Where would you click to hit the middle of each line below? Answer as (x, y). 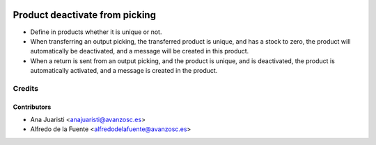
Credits (25, 88)
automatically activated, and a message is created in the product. (124, 71)
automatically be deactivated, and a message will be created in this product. (140, 51)
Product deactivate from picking (85, 15)
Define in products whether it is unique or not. (96, 32)
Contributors (32, 107)
